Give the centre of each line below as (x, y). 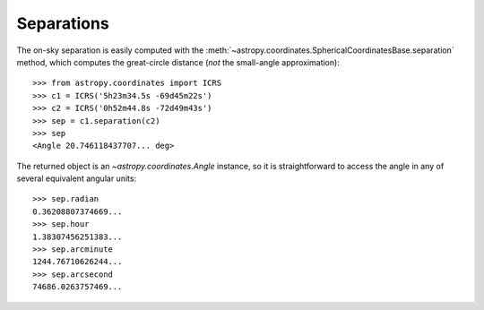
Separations (63, 23)
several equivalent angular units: (77, 178)
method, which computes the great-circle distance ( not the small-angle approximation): (178, 62)
